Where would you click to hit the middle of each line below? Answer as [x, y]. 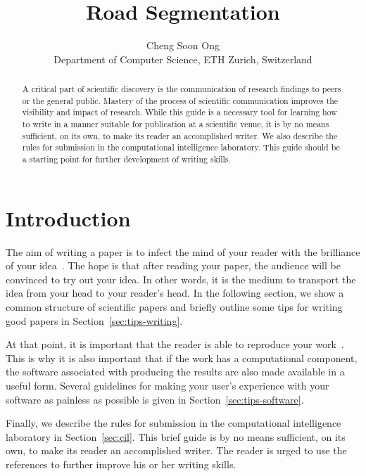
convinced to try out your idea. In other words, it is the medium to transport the [181, 279]
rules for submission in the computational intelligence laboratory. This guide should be [181, 147]
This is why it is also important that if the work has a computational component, [182, 358]
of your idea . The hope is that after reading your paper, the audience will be [173, 265]
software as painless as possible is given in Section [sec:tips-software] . [155, 399]
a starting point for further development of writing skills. [126, 159]
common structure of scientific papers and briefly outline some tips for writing [174, 307]
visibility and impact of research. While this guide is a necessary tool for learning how [179, 112]
